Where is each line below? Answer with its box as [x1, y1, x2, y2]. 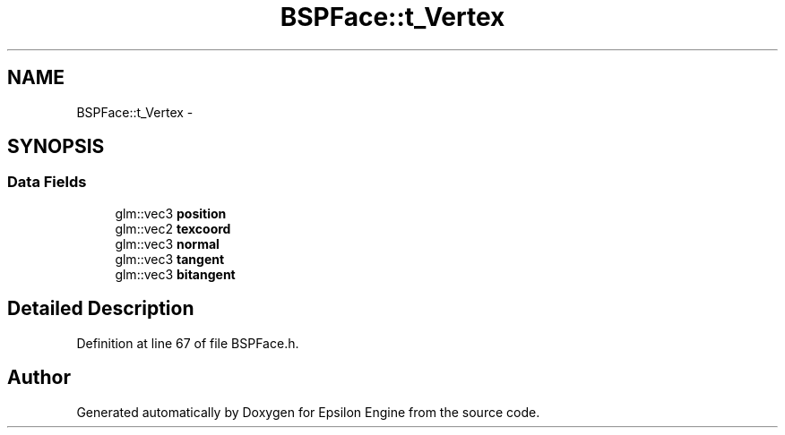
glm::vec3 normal [115, 235, 220, 252]
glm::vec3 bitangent [115, 266, 236, 282]
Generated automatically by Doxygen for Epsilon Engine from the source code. [76, 404, 540, 420]
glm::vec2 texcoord [115, 220, 231, 236]
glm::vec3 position [115, 205, 227, 221]
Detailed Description [7, 297, 194, 320]
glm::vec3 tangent [115, 251, 225, 267]
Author [7, 366, 71, 389]
